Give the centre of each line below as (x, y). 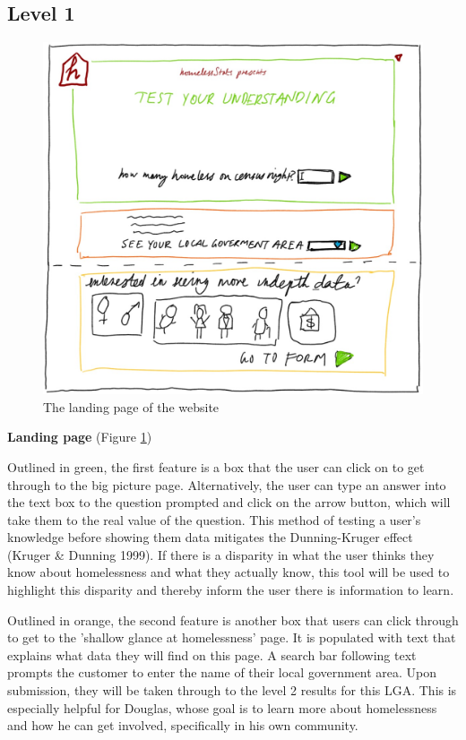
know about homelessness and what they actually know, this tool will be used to (229, 572)
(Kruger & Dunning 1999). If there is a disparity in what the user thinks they (221, 554)
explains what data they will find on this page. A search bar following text (212, 654)
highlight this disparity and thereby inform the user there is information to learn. (231, 590)
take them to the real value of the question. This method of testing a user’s (214, 519)
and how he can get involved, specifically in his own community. (183, 725)
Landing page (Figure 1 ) (80, 437)
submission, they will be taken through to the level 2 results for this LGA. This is (232, 690)
